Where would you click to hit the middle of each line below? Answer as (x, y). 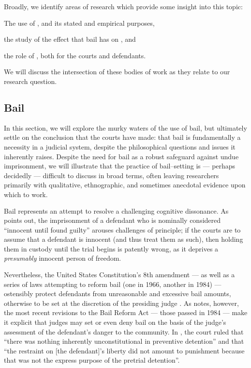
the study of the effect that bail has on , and (70, 39)
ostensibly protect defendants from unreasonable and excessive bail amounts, (118, 293)
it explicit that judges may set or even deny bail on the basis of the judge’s (115, 322)
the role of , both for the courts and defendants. (75, 55)
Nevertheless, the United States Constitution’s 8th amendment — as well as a (119, 275)
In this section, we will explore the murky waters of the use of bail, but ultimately (125, 127)
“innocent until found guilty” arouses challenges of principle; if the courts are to (122, 229)
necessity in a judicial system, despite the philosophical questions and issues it (120, 146)
